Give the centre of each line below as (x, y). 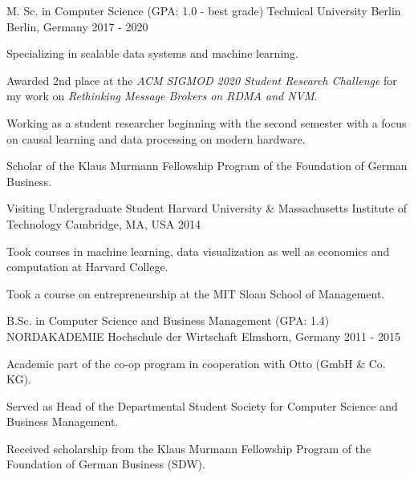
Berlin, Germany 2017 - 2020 (77, 26)
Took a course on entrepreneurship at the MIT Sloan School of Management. (196, 293)
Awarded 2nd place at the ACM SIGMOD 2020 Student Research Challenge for (202, 80)
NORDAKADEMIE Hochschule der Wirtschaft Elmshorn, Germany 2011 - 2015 (203, 336)
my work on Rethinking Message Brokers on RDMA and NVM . (162, 96)
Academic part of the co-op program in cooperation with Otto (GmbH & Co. (196, 363)
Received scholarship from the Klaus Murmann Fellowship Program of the (189, 448)
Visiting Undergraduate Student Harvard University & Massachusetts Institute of (207, 208)
